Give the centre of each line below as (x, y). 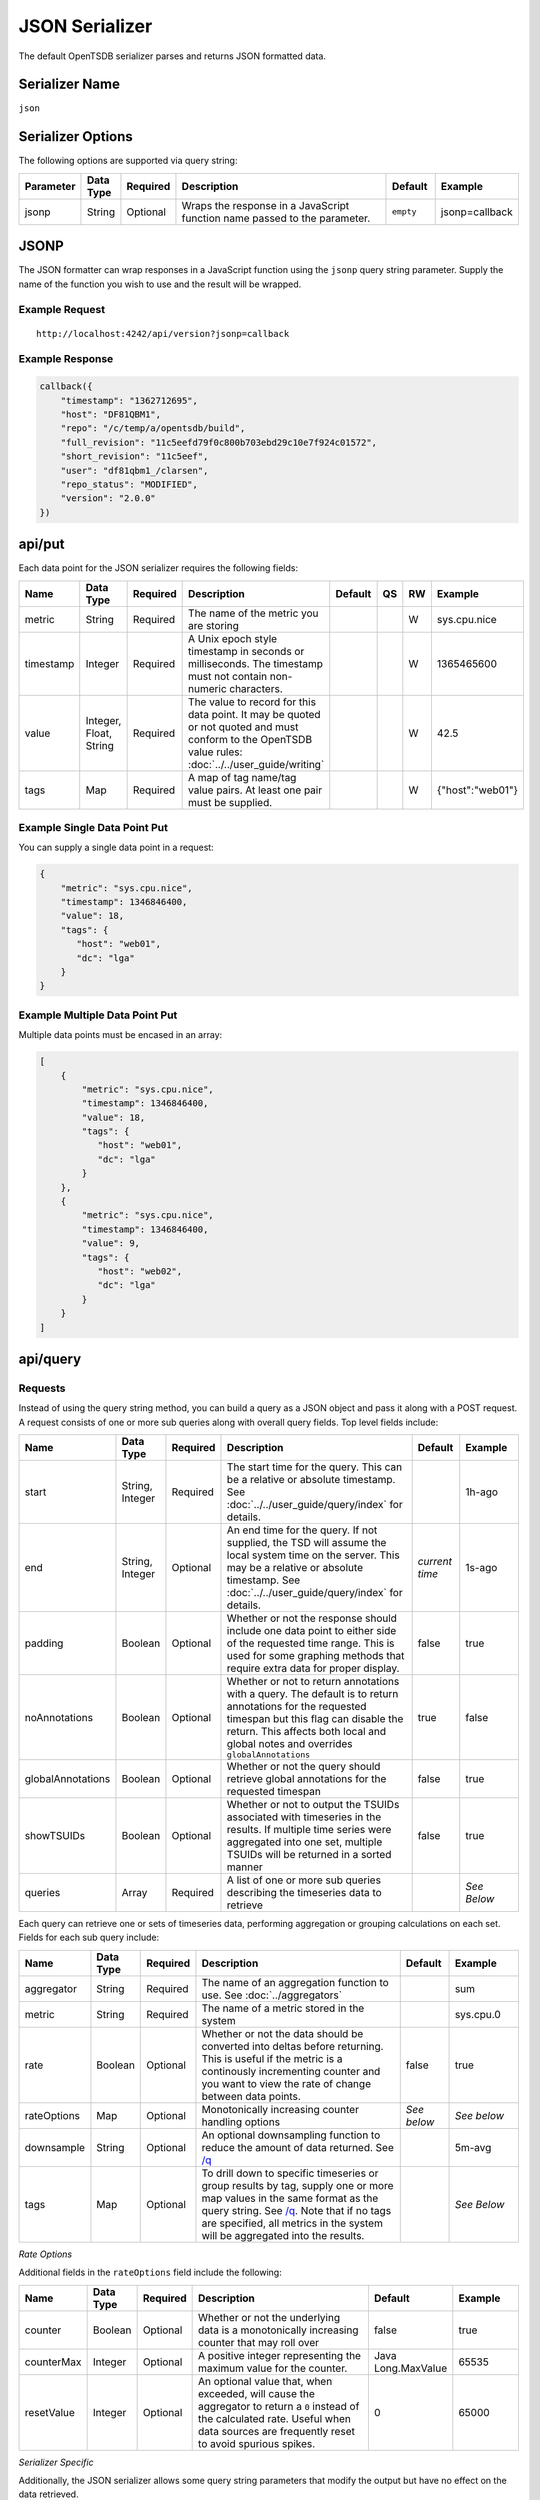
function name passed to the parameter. (276, 218)
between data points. (251, 2096)
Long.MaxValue (410, 2368)
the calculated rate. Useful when (275, 2418)
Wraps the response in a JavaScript (265, 205)
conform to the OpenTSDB (250, 739)
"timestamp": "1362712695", (129, 400)
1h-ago (482, 1492)
